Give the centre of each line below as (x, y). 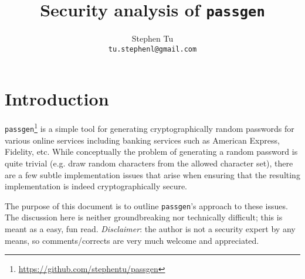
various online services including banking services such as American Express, (142, 140)
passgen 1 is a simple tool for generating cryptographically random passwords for (150, 128)
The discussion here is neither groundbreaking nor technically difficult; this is (144, 217)
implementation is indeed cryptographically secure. (96, 186)
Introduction (57, 98)
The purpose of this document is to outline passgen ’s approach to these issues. (146, 205)
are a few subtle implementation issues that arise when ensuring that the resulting (152, 174)
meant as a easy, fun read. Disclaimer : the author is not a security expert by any (150, 228)
